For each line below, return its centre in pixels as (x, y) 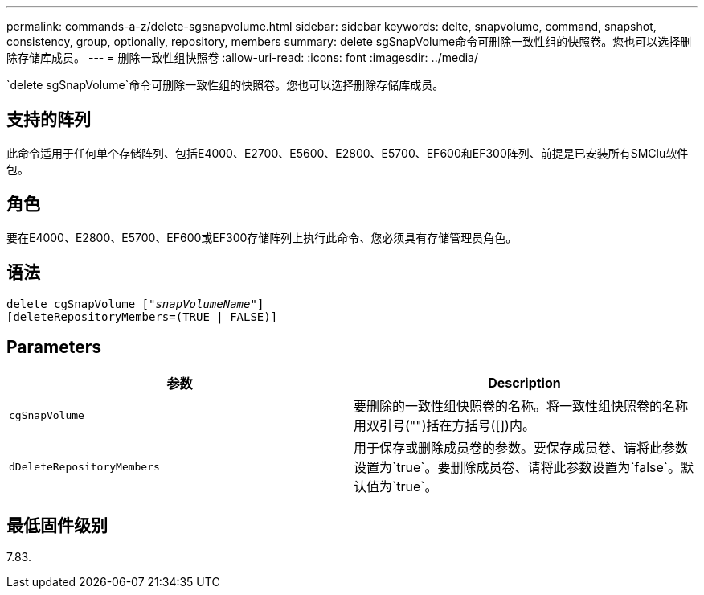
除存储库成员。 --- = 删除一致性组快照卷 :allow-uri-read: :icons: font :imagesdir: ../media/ (243, 57)
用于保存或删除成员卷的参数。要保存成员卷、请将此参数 (521, 448)
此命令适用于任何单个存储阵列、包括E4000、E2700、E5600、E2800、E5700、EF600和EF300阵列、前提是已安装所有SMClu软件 (348, 153)
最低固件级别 (57, 525)
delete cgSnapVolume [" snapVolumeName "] (135, 304)
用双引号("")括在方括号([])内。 (444, 426)
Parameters (54, 347)
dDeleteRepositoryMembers (84, 466)
